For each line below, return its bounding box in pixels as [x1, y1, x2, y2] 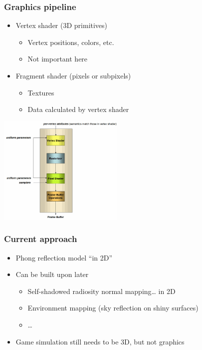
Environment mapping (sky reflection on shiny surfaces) [27, 302, 199, 313]
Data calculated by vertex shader [27, 104, 129, 114]
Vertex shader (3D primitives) [15, 20, 108, 30]
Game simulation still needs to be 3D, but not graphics [15, 336, 185, 346]
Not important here [27, 53, 88, 64]
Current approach [4, 232, 77, 245]
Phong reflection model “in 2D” [15, 252, 113, 262]
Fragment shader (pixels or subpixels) [15, 70, 131, 80]
